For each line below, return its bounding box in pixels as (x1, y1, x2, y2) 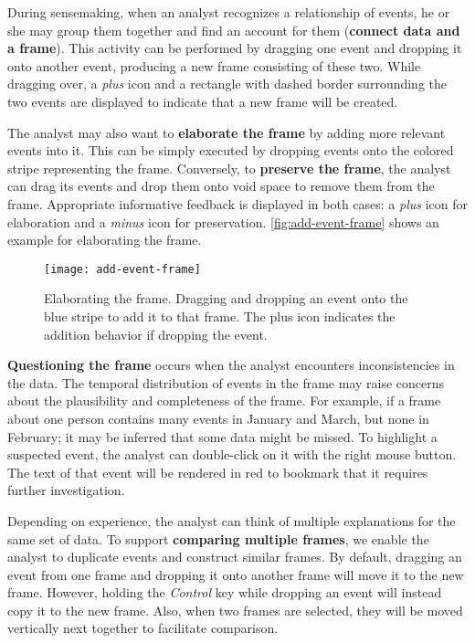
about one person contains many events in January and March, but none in (7, 408, 429, 427)
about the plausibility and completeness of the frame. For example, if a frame (7, 391, 441, 410)
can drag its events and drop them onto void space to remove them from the (7, 176, 435, 195)
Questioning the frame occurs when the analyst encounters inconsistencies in (7, 355, 455, 374)
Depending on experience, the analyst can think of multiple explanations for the (7, 511, 456, 530)
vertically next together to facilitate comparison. (7, 618, 279, 638)
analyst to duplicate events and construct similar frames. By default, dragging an (7, 547, 462, 566)
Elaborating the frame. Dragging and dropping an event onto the (44, 289, 408, 308)
